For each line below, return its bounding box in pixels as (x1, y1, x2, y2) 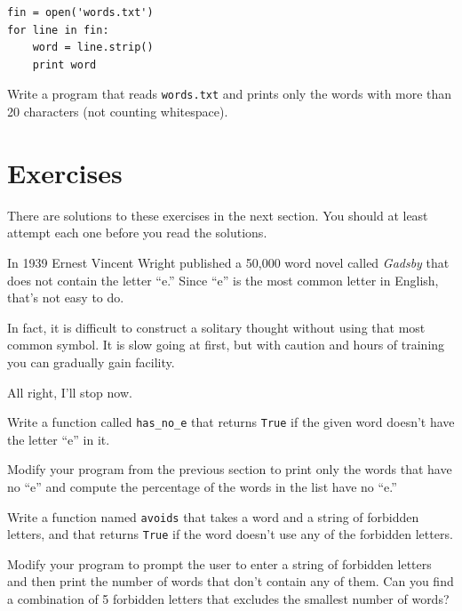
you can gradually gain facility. (7, 352, 175, 371)
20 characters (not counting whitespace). (7, 102, 228, 121)
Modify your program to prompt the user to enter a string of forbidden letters (7, 554, 432, 573)
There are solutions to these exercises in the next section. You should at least (7, 205, 428, 224)
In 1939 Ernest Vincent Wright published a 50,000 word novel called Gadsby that (7, 253, 450, 271)
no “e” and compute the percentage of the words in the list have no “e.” (7, 477, 397, 495)
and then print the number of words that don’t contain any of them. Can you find (7, 572, 454, 591)
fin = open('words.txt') (7, 6, 154, 19)
